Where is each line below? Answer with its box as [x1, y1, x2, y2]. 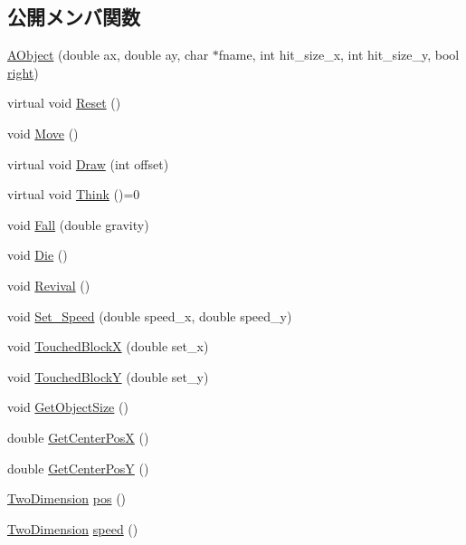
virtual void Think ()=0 [7, 185, 140, 204]
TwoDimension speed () [7, 519, 138, 538]
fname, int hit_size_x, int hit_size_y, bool [218, 45, 460, 64]
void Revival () [7, 275, 90, 294]
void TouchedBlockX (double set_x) [7, 337, 209, 356]
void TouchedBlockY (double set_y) [7, 367, 209, 386]
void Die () [7, 245, 68, 264]
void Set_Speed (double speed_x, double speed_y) [7, 306, 292, 325]
